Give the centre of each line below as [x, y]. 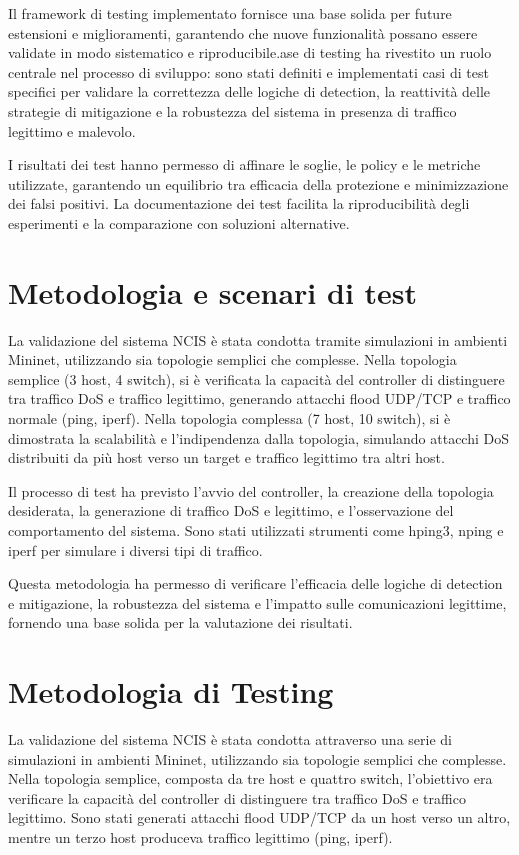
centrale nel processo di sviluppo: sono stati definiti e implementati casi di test [248, 71]
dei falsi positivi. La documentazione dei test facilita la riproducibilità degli [239, 203]
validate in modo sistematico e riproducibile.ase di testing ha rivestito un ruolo [250, 52]
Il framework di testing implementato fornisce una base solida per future [230, 13]
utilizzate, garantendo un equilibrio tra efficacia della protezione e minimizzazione [258, 183]
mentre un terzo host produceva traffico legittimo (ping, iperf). [200, 837]
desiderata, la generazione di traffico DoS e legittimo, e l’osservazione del [231, 510]
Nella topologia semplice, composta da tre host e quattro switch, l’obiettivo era [250, 778]
